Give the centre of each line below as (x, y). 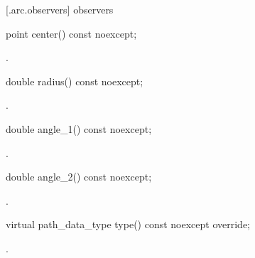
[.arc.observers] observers (60, 9)
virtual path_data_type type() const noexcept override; (128, 224)
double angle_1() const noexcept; (79, 128)
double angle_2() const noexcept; (79, 177)
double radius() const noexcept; (75, 81)
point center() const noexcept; (71, 33)
